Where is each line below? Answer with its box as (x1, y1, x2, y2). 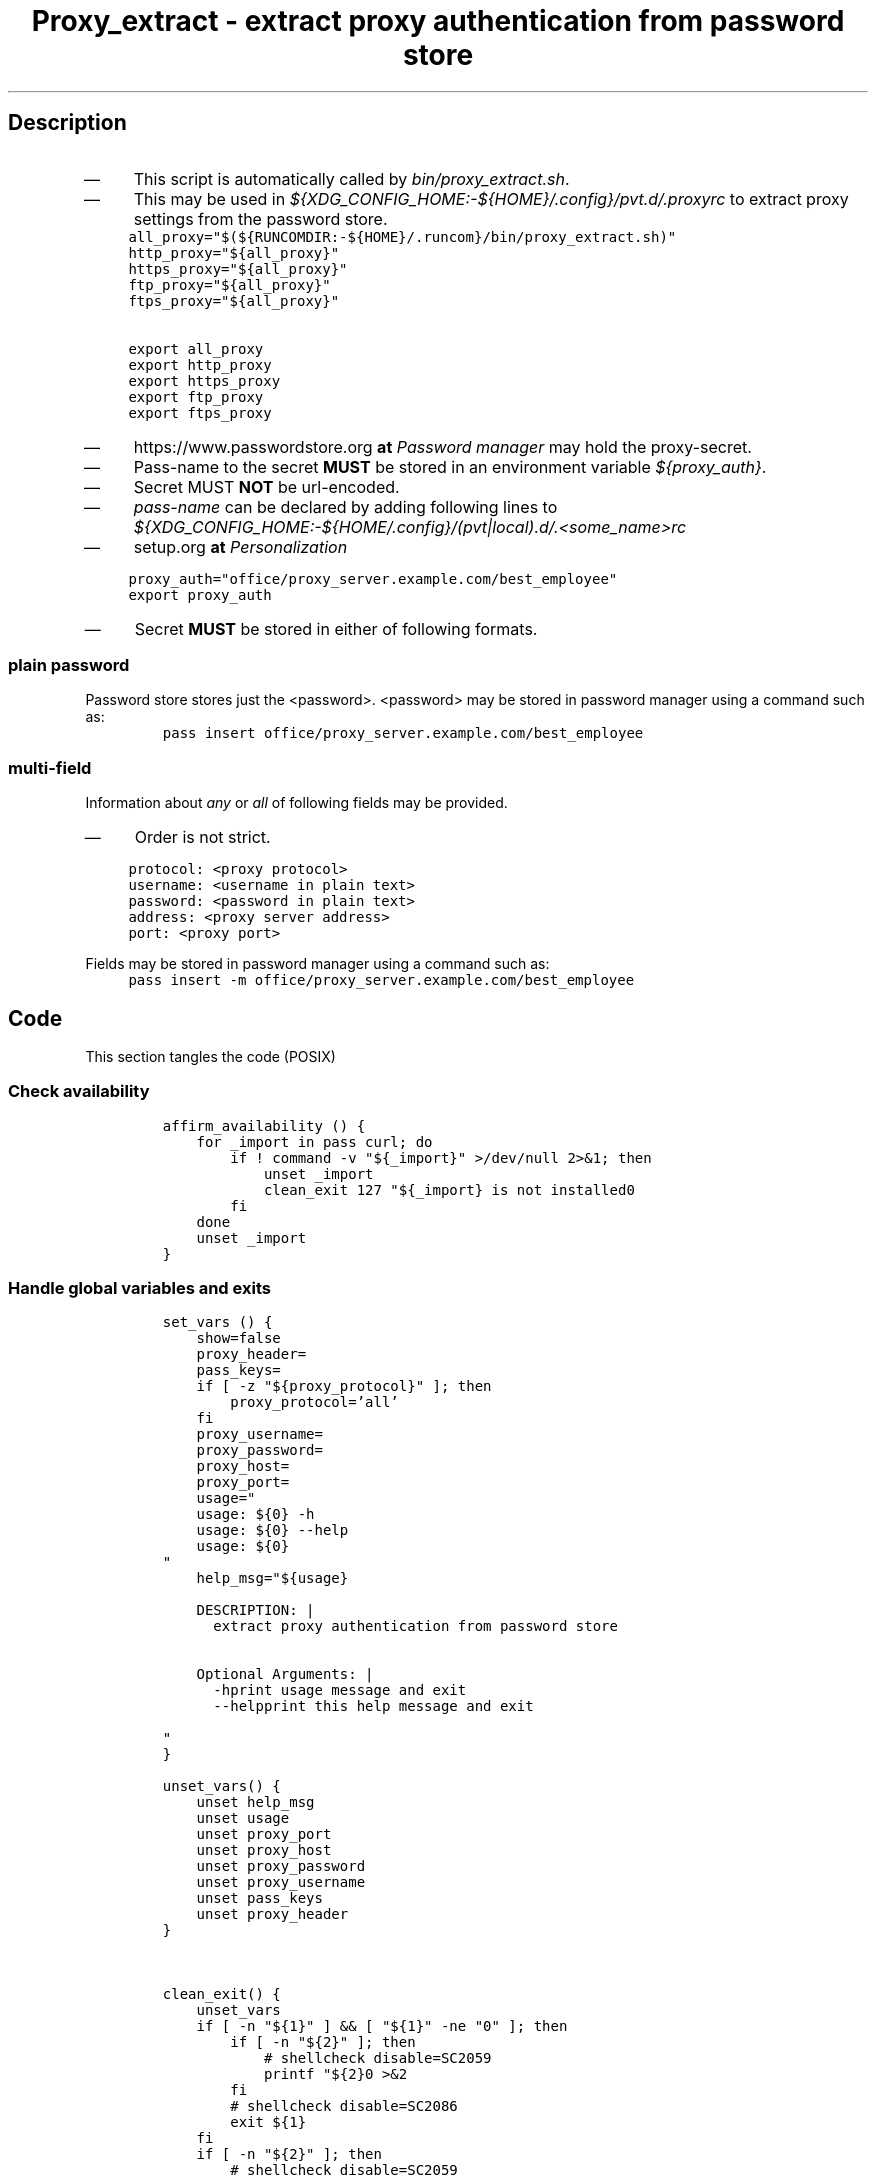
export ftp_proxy (128, 388, 264, 405)
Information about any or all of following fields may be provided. (85, 794, 508, 812)
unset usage (196, 1810, 290, 1827)
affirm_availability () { (162, 1117, 366, 1134)
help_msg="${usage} (196, 1570, 349, 1587)
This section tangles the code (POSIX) (85, 1047, 336, 1065)
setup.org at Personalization (133, 536, 348, 557)
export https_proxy (128, 372, 281, 389)
